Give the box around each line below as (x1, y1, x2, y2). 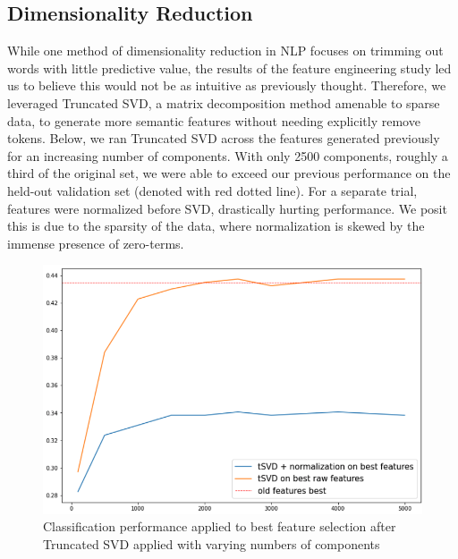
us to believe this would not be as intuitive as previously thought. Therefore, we (7, 76, 446, 95)
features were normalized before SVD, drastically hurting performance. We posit (7, 199, 447, 217)
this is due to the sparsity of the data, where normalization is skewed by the (7, 216, 425, 235)
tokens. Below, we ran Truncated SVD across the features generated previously (7, 129, 440, 148)
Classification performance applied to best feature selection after (43, 517, 396, 536)
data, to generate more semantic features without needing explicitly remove (7, 111, 420, 130)
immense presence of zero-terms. (7, 233, 184, 252)
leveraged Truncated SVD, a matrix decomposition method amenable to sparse (7, 93, 440, 112)
